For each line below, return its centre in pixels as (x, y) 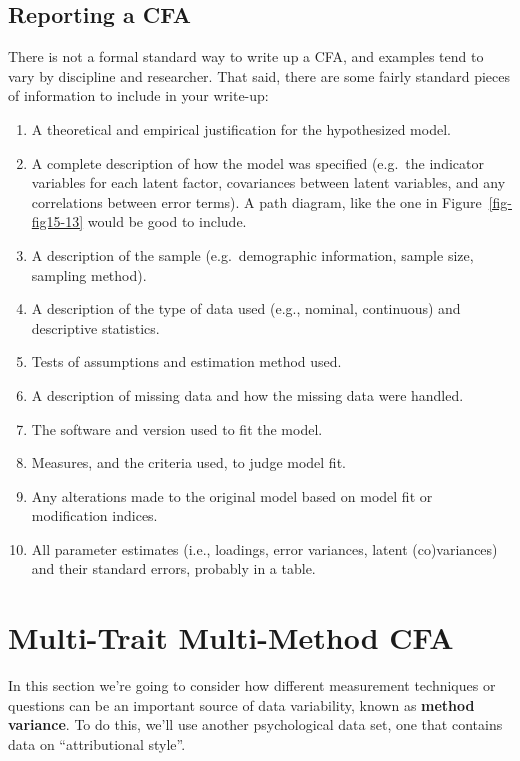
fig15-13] (57, 221)
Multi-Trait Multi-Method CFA (231, 637)
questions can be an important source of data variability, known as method (241, 704)
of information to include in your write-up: (138, 95)
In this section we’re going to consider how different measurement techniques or (252, 685)
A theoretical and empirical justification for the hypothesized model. (241, 128)
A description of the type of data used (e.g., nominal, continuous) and (246, 308)
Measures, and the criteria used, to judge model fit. (188, 462)
